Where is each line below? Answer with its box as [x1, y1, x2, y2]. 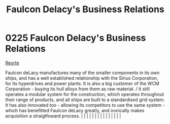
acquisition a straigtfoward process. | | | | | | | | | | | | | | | [5, 113, 121, 119]
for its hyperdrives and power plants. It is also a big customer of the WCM [5, 80, 160, 86]
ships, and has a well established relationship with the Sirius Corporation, [5, 75, 158, 81]
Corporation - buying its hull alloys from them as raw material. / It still [5, 85, 150, 92]
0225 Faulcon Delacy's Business [5, 32, 146, 44]
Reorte [5, 59, 19, 66]
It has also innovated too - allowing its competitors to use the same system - [5, 102, 165, 108]
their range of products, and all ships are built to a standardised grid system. [5, 97, 165, 103]
